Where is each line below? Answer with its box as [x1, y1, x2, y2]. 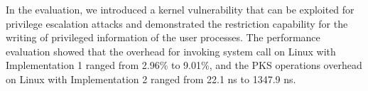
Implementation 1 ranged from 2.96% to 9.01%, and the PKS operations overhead [6, 58, 362, 73]
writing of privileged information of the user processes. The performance [6, 30, 320, 45]
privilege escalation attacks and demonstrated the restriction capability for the [6, 16, 348, 31]
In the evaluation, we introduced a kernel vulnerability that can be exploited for [6, 2, 355, 16]
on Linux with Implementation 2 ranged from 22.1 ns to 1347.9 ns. [6, 71, 296, 86]
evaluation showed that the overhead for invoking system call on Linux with [6, 43, 336, 58]
